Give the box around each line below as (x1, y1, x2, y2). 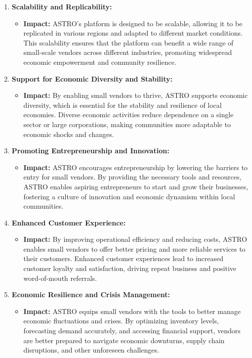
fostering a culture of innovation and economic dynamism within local (23, 191, 235, 201)
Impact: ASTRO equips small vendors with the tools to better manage (23, 306, 241, 316)
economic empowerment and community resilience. (23, 56, 176, 67)
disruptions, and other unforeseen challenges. (23, 345, 159, 355)
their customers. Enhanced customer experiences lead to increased (23, 253, 223, 264)
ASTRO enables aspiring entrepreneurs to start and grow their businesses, (23, 181, 249, 191)
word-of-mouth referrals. (23, 272, 97, 283)
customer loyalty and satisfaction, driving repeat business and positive (23, 263, 236, 273)
